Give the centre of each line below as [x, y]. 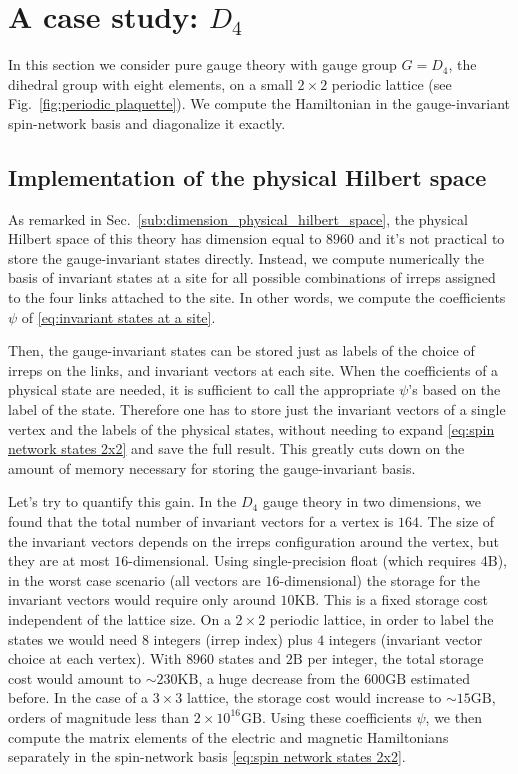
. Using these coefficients [336, 716]
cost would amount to [75, 677]
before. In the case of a [78, 697]
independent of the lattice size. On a [119, 618]
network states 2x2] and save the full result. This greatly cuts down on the [236, 448]
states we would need [73, 638]
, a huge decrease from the [279, 677]
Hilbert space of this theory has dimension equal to [165, 238]
